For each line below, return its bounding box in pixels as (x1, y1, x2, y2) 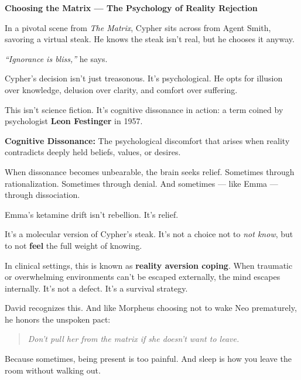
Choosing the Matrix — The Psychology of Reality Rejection (5, 2, 258, 13)
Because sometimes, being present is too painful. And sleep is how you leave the (5, 352, 292, 365)
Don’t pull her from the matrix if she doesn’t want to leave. (28, 333, 240, 345)
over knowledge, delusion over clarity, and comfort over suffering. (5, 83, 238, 95)
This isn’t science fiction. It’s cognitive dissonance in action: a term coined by (5, 103, 283, 115)
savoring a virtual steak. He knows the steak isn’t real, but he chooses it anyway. (5, 33, 295, 45)
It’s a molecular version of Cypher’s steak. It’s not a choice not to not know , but (5, 228, 293, 240)
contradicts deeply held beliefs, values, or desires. (5, 146, 181, 158)
